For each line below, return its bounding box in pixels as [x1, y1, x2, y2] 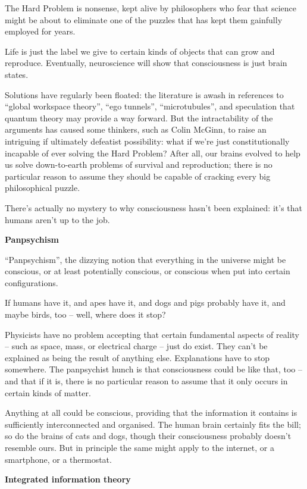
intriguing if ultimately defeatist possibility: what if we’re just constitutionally [5, 134, 290, 147]
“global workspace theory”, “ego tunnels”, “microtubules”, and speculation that [5, 100, 295, 112]
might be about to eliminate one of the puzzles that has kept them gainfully [5, 13, 283, 26]
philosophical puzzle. [5, 181, 80, 194]
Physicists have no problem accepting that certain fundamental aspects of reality [5, 328, 299, 340]
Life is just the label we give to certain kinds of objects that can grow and [5, 45, 275, 57]
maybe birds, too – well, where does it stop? [5, 308, 166, 321]
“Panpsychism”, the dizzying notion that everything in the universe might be [5, 253, 286, 265]
